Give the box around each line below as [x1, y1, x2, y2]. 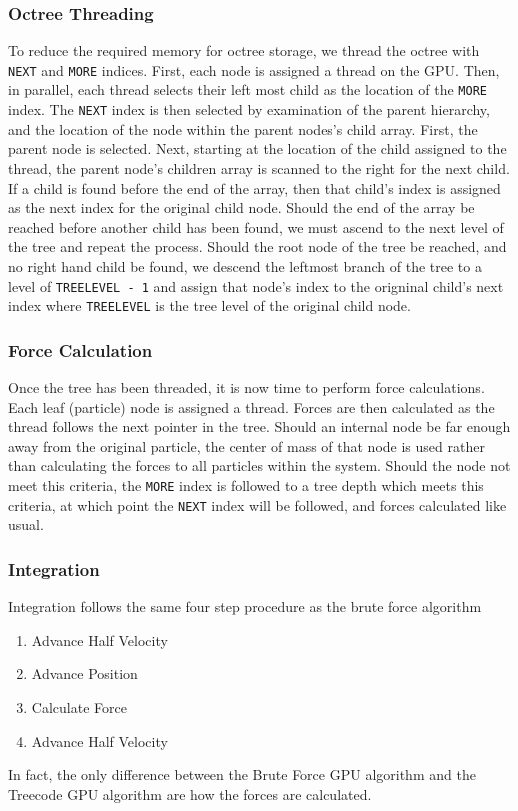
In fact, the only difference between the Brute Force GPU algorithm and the [8, 764, 476, 785]
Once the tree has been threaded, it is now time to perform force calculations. [8, 377, 485, 398]
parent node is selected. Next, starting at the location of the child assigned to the [8, 138, 507, 159]
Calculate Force [31, 696, 127, 717]
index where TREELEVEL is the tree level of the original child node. [8, 295, 411, 316]
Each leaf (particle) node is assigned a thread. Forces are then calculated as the [8, 396, 495, 417]
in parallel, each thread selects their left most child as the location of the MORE [8, 79, 487, 100]
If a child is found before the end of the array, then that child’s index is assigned [8, 177, 501, 198]
